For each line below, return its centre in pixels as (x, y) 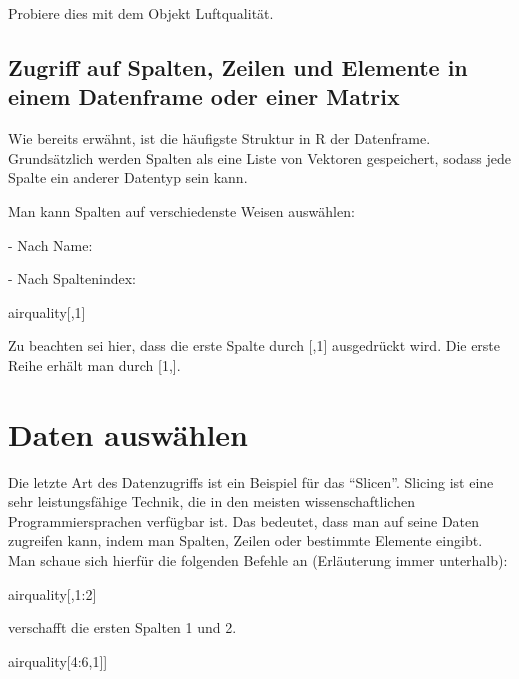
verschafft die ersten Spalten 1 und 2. (122, 627)
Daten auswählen (128, 433)
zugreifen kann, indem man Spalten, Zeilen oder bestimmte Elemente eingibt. (245, 540)
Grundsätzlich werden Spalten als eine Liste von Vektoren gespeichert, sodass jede (260, 157)
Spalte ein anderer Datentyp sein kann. (128, 177)
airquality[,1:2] (52, 593)
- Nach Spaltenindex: (72, 278)
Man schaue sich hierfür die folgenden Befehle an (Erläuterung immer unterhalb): (258, 560)
